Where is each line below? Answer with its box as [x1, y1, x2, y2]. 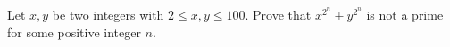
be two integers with [52, 5, 164, 23]
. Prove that [245, 5, 312, 23]
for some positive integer [7, 22, 141, 41]
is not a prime [366, 5, 444, 23]
